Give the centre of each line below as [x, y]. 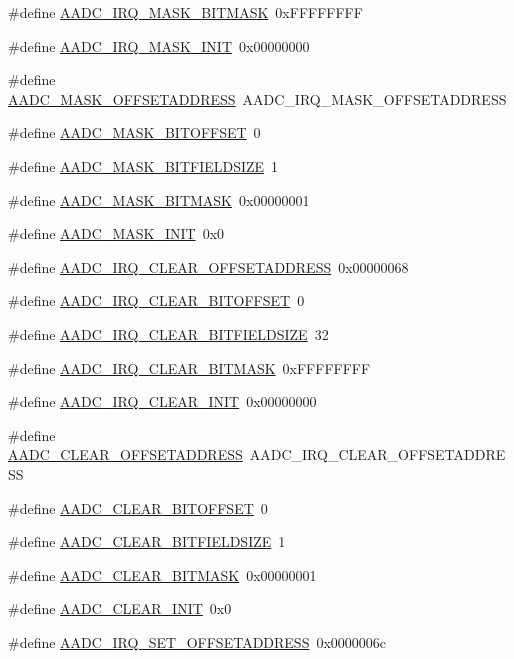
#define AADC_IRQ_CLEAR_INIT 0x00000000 [162, 401]
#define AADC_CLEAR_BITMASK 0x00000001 [162, 574]
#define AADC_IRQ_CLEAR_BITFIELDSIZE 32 [168, 333]
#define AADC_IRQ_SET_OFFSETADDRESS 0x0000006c [197, 641]
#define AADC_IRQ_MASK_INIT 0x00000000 [159, 45]
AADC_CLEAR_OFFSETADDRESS [125, 454]
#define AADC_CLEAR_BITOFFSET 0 [138, 507]
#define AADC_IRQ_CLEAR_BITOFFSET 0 [156, 300]
